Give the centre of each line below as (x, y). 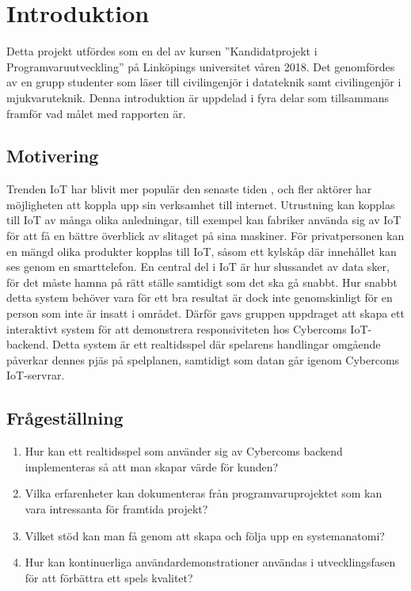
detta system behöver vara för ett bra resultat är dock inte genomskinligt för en (200, 297)
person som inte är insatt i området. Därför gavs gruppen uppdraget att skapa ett (205, 313)
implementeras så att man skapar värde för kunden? (152, 466)
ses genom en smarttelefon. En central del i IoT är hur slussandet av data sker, (198, 267)
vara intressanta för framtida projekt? (116, 509)
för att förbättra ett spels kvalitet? (109, 577)
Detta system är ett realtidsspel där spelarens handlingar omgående (216, 344)
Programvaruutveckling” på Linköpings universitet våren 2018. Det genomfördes (201, 66)
